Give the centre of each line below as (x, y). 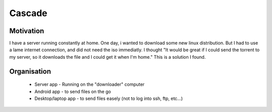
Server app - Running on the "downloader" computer (89, 84)
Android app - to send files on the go (73, 91)
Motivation (27, 31)
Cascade (28, 13)
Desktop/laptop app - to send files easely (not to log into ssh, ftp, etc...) (109, 98)
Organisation (30, 71)
